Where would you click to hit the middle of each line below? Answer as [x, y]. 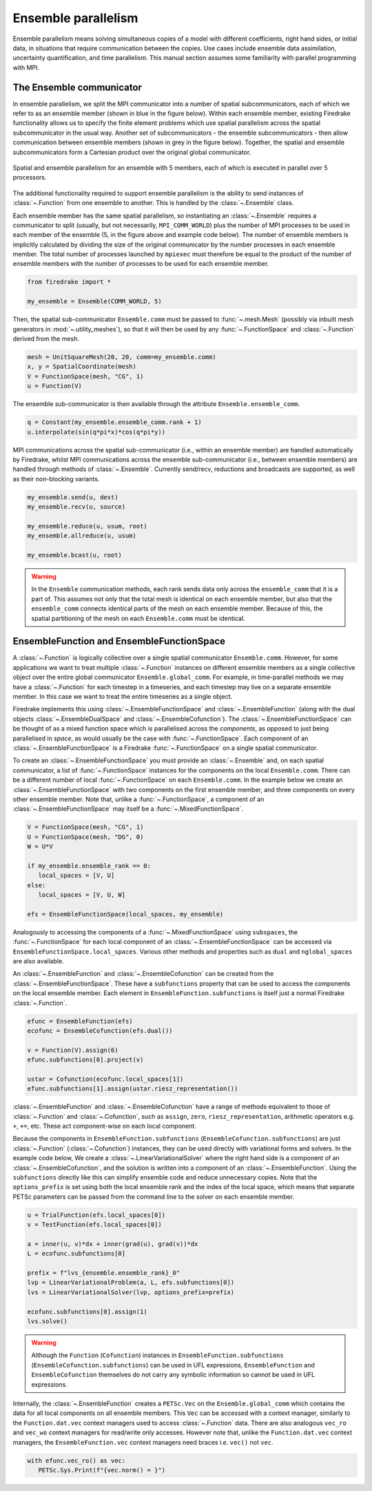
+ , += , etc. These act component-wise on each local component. [104, 1126]
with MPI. [26, 67]
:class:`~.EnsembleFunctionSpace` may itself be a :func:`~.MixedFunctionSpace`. [128, 809]
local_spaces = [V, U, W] [82, 895]
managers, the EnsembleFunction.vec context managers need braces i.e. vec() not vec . [143, 1442]
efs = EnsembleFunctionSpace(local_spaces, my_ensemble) [125, 914]
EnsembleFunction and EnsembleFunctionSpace [119, 641]
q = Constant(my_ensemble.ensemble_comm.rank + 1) [115, 422]
